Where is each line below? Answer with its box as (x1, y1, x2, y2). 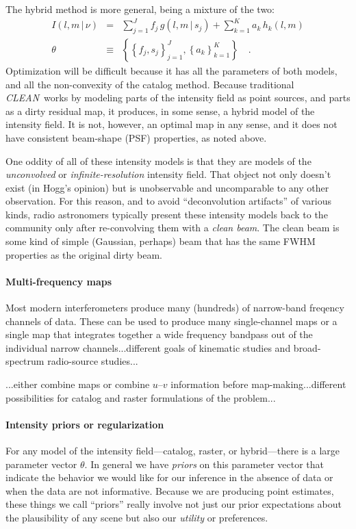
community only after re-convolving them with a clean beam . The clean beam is (5, 220, 340, 235)
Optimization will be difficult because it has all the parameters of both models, (5, 63, 338, 77)
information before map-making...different (170, 377, 346, 391)
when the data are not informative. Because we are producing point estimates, (5, 483, 334, 498)
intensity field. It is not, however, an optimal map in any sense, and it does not (5, 117, 338, 131)
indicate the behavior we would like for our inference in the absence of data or (5, 470, 333, 485)
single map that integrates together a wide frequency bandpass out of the (5, 327, 313, 341)
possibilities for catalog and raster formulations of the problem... (5, 390, 276, 404)
